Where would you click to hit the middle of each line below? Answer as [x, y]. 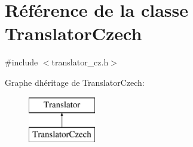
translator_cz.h [80, 62]
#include [22, 62]
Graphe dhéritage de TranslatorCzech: [75, 82]
